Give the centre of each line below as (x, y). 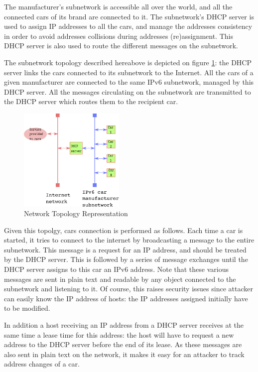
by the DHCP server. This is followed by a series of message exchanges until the (126, 259)
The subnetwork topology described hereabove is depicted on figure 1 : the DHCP (128, 62)
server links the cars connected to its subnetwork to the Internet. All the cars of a (129, 72)
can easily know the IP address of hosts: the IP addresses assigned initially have (126, 298)
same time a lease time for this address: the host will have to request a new (119, 334)
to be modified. (27, 308)
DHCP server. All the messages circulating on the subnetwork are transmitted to (128, 91)
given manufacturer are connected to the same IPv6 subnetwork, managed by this (129, 82)
